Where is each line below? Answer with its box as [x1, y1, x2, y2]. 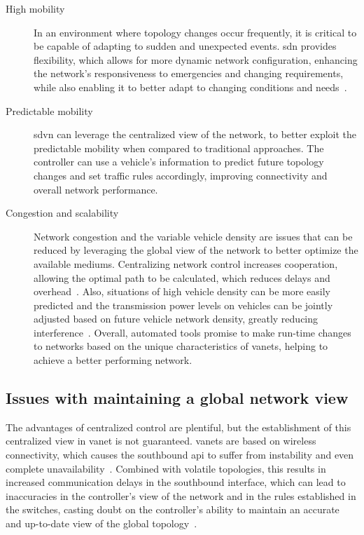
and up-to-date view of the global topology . [6, 516, 197, 531]
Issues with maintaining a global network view [6, 387, 349, 409]
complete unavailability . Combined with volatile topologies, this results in [6, 461, 326, 475]
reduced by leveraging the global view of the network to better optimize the [34, 243, 358, 257]
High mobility [6, 1, 65, 15]
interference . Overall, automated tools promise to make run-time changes [34, 325, 351, 339]
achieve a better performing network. [34, 353, 192, 367]
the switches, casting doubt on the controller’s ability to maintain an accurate [6, 502, 339, 517]
